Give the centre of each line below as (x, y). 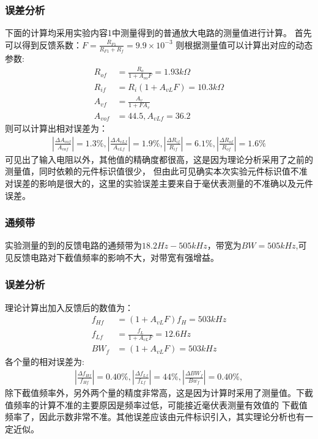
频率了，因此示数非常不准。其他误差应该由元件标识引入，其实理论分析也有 (155, 417)
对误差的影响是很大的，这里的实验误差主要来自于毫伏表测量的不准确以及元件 (159, 183)
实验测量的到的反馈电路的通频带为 (73, 245)
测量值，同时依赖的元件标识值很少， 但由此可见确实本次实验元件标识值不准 (156, 171)
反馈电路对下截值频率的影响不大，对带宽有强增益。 (116, 257)
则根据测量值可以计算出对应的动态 (244, 44)
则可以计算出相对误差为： (56, 128)
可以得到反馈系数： (43, 44)
